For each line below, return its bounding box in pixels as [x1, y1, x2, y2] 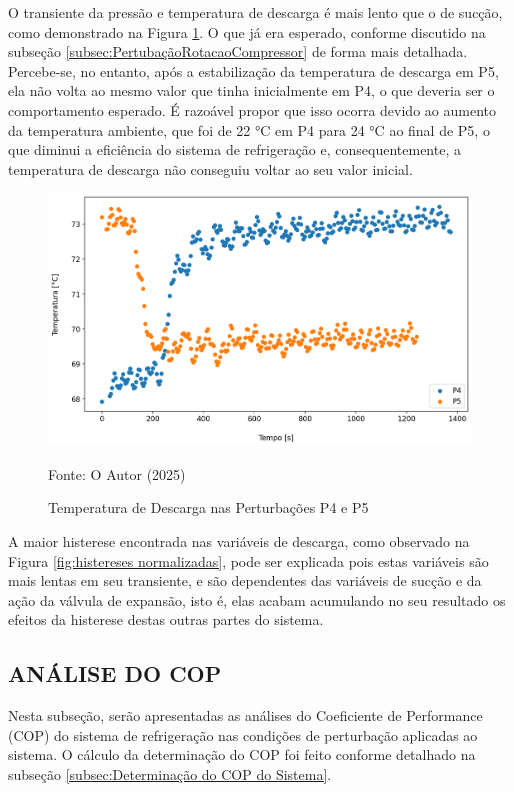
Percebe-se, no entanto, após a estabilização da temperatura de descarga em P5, [8, 60, 499, 81]
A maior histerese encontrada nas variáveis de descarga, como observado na [8, 530, 470, 551]
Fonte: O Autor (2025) [48, 463, 186, 484]
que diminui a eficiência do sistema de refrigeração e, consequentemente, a [8, 139, 461, 160]
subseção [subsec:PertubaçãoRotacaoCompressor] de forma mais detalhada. [8, 41, 468, 62]
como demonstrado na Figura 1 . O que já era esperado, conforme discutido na [8, 21, 486, 42]
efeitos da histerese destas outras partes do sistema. [8, 609, 324, 630]
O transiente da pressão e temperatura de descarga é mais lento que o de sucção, [8, 2, 503, 22]
